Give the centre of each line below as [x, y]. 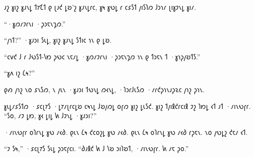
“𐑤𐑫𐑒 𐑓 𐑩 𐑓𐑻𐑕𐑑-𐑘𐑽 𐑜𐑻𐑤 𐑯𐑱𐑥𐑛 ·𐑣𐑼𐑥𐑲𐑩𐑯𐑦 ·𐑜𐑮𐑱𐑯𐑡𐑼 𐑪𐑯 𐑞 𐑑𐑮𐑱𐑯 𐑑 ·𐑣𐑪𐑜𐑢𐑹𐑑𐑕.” [102, 56]
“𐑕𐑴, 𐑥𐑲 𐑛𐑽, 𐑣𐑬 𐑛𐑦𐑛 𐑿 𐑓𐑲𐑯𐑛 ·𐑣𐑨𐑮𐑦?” [50, 116]
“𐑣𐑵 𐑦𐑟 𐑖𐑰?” [20, 73]
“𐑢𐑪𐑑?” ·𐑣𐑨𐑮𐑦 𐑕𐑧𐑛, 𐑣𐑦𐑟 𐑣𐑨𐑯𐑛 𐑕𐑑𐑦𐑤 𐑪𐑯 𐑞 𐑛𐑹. [58, 40]
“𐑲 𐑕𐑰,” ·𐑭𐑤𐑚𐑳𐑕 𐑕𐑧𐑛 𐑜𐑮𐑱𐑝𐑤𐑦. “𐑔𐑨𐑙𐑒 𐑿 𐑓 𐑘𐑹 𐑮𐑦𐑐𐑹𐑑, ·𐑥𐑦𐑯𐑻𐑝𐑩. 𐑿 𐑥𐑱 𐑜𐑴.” [96, 148]
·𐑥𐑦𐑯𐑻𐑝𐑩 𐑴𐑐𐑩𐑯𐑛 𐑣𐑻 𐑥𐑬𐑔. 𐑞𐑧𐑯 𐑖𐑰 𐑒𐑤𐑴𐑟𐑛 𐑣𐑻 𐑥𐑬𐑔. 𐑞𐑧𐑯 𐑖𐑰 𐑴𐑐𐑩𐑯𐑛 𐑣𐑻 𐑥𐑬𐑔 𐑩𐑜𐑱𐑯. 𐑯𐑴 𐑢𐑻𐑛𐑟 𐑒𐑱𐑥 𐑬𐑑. [126, 132]
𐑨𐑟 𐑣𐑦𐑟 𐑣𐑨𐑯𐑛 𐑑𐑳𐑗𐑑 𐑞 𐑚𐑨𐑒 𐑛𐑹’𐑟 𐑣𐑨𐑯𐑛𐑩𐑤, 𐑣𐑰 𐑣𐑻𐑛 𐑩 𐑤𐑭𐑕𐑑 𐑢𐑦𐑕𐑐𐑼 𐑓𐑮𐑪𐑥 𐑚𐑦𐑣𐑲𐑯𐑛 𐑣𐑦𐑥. [100, 7]
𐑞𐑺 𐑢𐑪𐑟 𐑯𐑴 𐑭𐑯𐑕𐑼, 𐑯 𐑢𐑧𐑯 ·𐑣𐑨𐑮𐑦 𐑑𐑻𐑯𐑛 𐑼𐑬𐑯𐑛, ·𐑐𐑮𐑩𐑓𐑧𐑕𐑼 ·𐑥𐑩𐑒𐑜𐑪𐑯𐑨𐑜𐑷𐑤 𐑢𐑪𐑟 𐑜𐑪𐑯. [104, 89]
